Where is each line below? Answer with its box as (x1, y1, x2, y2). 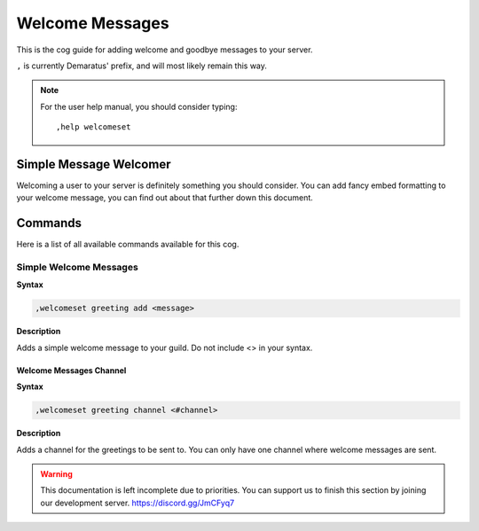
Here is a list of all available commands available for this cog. (16, 239, 239, 250)
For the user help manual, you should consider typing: (40, 101, 238, 112)
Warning (40, 468, 73, 479)
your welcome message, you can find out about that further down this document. (16, 192, 314, 203)
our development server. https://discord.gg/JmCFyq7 (40, 497, 235, 508)
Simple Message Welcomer (16, 156, 171, 172)
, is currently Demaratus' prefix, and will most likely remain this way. (16, 60, 268, 71)
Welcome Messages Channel (16, 364, 127, 376)
